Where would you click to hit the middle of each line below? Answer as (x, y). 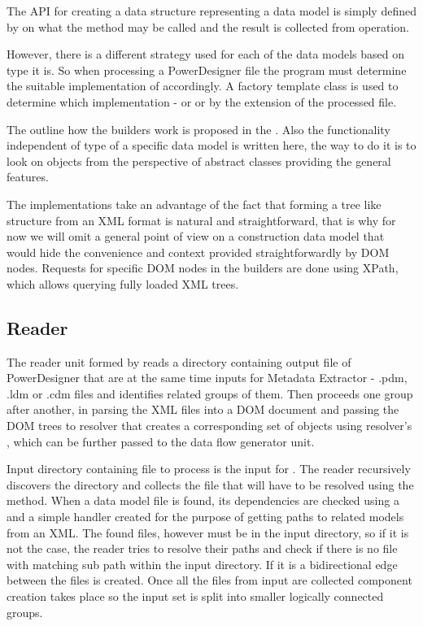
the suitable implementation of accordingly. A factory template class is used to (203, 86)
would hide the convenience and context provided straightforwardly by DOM (198, 252)
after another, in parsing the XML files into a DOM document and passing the (203, 409)
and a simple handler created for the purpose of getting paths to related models (205, 517)
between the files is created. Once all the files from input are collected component (209, 580)
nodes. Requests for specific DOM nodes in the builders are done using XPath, (203, 268)
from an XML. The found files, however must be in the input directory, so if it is (208, 532)
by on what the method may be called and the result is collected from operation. (208, 26)
